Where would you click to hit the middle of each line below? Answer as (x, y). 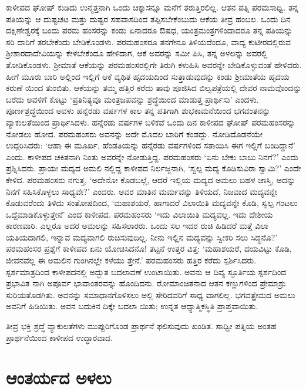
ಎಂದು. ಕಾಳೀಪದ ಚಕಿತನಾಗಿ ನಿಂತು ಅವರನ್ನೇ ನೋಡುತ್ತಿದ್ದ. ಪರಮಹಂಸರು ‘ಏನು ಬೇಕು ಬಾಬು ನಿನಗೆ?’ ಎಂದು (152, 156)
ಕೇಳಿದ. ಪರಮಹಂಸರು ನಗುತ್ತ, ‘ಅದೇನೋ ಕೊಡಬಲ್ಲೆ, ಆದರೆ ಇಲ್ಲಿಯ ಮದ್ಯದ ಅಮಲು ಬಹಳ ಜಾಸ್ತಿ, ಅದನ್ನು (151, 179)
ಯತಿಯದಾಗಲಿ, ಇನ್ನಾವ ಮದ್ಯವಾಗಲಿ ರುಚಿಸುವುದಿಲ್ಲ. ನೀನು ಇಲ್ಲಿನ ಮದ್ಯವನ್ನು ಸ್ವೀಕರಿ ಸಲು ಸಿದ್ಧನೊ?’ (142, 237)
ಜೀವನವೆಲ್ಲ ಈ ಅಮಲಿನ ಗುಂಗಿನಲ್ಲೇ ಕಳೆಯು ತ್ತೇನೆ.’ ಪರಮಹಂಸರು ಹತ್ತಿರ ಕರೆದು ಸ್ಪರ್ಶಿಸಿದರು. (131, 260)
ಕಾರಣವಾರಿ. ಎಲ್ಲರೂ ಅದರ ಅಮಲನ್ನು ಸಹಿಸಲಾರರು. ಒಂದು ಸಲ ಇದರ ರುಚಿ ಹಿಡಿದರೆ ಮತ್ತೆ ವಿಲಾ (137, 226)
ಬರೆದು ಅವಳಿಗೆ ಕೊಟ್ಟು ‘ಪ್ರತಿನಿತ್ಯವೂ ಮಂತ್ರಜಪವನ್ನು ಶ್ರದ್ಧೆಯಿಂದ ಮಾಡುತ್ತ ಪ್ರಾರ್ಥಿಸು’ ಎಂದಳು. (132, 99)
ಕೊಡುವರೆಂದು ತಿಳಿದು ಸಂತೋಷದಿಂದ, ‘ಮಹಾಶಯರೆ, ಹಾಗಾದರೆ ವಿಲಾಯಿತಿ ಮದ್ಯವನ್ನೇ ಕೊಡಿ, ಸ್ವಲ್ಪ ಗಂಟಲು (152, 203)
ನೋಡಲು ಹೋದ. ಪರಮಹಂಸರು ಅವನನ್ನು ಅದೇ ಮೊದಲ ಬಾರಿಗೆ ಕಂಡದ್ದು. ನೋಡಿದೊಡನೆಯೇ (134, 133)
